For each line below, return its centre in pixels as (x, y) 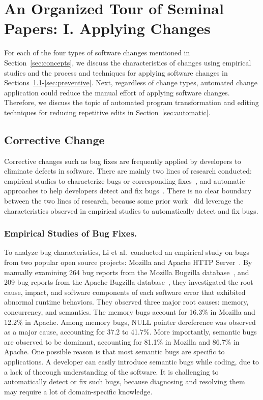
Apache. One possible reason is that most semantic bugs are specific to (114, 352)
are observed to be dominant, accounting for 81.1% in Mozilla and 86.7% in (122, 341)
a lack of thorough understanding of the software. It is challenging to (111, 371)
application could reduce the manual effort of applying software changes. (117, 92)
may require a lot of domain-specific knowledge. (78, 391)
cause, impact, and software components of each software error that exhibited (125, 292)
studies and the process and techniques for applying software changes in (116, 72)
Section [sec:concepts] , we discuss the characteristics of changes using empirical (128, 62)
